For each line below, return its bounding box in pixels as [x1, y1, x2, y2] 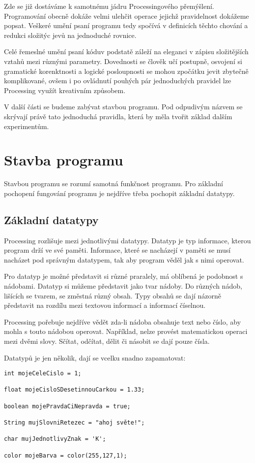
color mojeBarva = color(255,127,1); [4, 452, 127, 459]
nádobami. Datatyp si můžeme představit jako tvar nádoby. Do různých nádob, [4, 281, 242, 291]
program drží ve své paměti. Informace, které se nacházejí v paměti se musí [4, 245, 231, 255]
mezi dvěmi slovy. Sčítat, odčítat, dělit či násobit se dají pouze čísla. [4, 335, 210, 346]
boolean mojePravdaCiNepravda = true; [4, 402, 131, 410]
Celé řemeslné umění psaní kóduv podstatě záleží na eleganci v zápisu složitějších [4, 46, 249, 57]
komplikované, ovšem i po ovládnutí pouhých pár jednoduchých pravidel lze [4, 75, 231, 86]
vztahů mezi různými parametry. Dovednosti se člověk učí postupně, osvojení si [4, 56, 242, 66]
